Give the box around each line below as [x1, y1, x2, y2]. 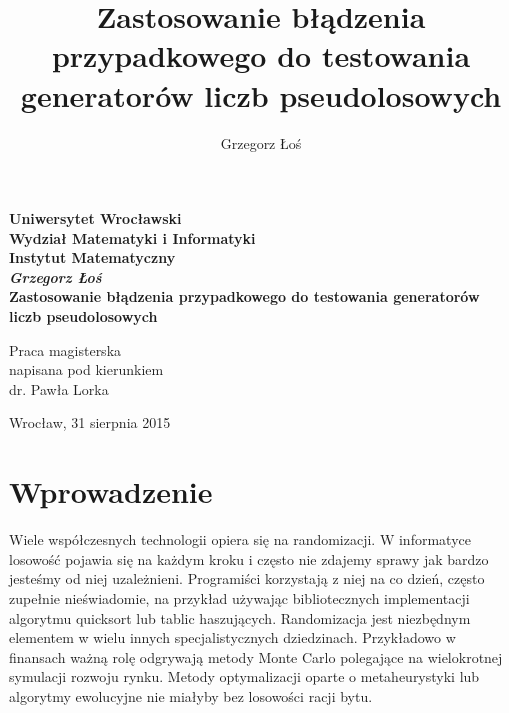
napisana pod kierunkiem [9, 359, 164, 380]
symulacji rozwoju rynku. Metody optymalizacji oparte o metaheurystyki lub [9, 666, 480, 687]
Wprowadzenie [9, 471, 213, 512]
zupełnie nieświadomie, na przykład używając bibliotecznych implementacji [9, 587, 470, 608]
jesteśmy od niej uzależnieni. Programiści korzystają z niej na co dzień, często [9, 568, 485, 589]
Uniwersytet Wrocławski [9, 208, 182, 229]
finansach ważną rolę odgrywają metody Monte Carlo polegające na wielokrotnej [9, 646, 503, 667]
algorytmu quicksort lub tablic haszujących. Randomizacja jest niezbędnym [9, 607, 471, 628]
